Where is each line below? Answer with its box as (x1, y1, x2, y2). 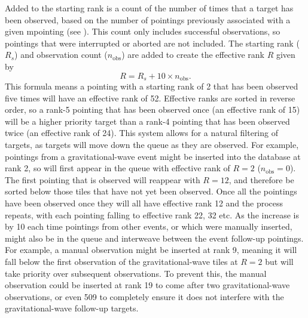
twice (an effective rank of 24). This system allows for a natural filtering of (5, 126, 278, 139)
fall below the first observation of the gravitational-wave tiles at (5, 255, 238, 267)
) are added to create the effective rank (121, 48, 264, 61)
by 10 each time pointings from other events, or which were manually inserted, (5, 220, 292, 233)
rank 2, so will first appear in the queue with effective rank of (5, 162, 230, 174)
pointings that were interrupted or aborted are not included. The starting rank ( (5, 36, 300, 49)
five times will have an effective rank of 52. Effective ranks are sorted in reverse (5, 91, 295, 104)
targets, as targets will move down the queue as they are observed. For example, (5, 138, 299, 150)
